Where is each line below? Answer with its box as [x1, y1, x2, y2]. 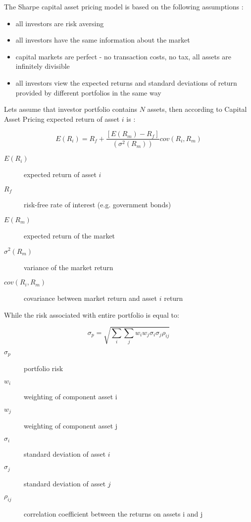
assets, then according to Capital [147, 104, 247, 114]
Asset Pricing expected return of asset [4, 113, 120, 124]
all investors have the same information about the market [15, 35, 190, 45]
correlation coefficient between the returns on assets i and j [24, 508, 203, 519]
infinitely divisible [15, 61, 70, 71]
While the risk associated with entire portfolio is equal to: [4, 309, 179, 320]
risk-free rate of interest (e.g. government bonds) [24, 199, 171, 210]
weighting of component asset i [24, 391, 117, 402]
